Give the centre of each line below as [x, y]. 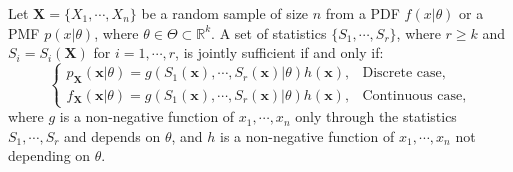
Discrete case [402, 73]
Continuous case [412, 95]
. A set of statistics [269, 32]
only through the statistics [376, 116]
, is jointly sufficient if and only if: [279, 52]
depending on [49, 155]
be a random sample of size [225, 13]
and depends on [112, 135]
